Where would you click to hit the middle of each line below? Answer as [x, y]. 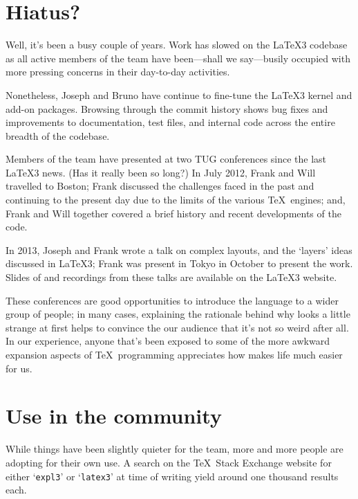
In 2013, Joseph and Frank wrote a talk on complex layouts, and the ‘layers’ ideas [179, 249]
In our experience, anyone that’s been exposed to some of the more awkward [168, 341]
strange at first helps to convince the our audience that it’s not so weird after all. [177, 327]
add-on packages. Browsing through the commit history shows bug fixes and [167, 108]
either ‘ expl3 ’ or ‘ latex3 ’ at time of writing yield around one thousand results [172, 476]
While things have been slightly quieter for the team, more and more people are [175, 449]
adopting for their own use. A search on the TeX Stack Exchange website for [169, 462]
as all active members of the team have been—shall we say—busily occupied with [178, 58]
